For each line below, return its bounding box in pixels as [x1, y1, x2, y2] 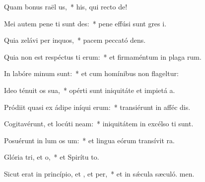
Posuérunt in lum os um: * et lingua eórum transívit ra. [4, 135, 175, 145]
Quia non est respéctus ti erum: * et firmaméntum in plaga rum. [4, 51, 202, 62]
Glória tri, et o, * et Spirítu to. [4, 152, 99, 162]
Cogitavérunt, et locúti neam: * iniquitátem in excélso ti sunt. [4, 118, 194, 129]
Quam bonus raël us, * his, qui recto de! [4, 1, 128, 11]
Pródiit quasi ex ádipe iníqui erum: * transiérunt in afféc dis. [4, 101, 191, 112]
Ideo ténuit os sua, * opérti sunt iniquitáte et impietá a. [4, 85, 175, 95]
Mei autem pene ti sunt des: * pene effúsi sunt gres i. [4, 18, 167, 28]
